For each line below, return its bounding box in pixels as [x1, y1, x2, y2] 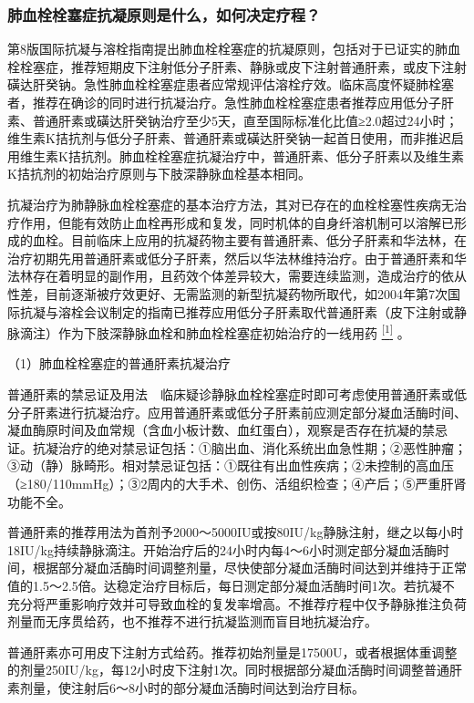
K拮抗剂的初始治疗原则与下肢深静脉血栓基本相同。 [7, 164, 311, 183]
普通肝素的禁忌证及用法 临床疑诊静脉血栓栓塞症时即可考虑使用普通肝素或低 [7, 384, 467, 403]
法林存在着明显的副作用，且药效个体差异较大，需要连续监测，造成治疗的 [7, 266, 441, 285]
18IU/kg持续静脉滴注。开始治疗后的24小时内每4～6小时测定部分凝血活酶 [7, 540, 437, 559]
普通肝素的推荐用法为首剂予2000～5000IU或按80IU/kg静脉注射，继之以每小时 [7, 522, 464, 542]
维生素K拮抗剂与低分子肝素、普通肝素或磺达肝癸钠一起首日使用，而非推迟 [7, 129, 451, 148]
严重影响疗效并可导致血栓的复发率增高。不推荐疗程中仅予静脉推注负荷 [45, 594, 467, 613]
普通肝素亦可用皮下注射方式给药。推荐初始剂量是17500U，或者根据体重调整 [7, 642, 458, 661]
